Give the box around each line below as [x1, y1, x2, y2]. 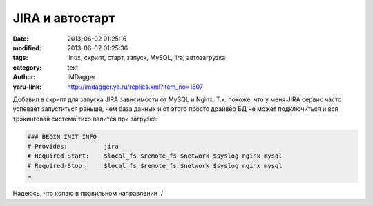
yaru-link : [12, 83, 41, 91]
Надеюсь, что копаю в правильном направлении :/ [12, 189, 164, 198]
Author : [12, 73, 36, 81]
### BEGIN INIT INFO [27, 133, 97, 141]
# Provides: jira [27, 143, 119, 151]
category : [12, 63, 42, 72]
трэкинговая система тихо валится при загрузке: [12, 114, 158, 123]
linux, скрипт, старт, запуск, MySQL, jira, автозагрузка [67, 54, 226, 62]
